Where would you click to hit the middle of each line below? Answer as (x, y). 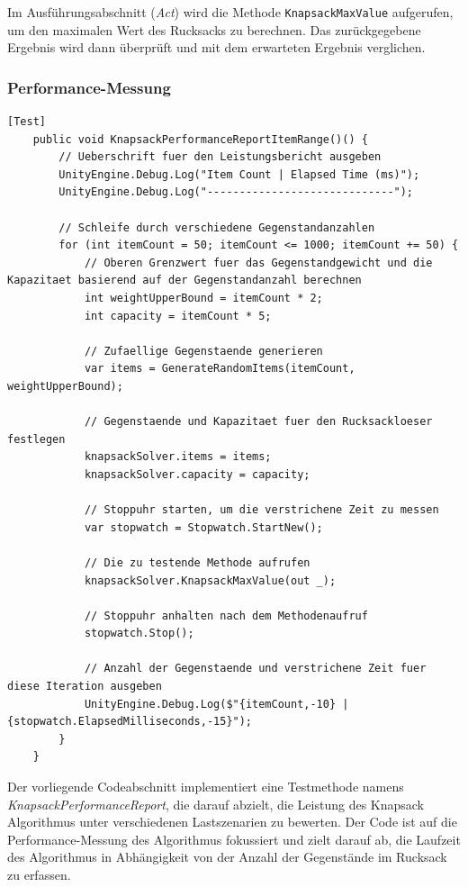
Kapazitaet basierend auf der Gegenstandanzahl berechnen (184, 281)
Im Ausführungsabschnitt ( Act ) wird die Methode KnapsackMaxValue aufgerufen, (230, 12)
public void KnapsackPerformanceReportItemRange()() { (200, 139)
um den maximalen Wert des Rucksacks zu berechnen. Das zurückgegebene (214, 29)
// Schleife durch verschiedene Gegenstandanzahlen (217, 227)
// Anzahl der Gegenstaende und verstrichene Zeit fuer (255, 669)
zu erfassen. (39, 874)
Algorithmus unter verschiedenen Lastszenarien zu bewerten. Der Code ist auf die (232, 822)
